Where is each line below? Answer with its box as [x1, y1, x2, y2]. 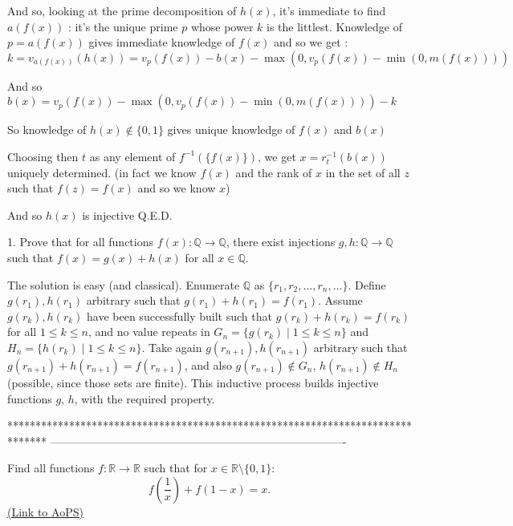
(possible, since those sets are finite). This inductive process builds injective [7, 374, 379, 390]
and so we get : [273, 34, 348, 51]
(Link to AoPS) [7, 503, 83, 520]
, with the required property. [74, 390, 215, 407]
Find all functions [7, 459, 95, 476]
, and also [184, 356, 232, 373]
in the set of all [325, 164, 401, 180]
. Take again [141, 338, 202, 355]
